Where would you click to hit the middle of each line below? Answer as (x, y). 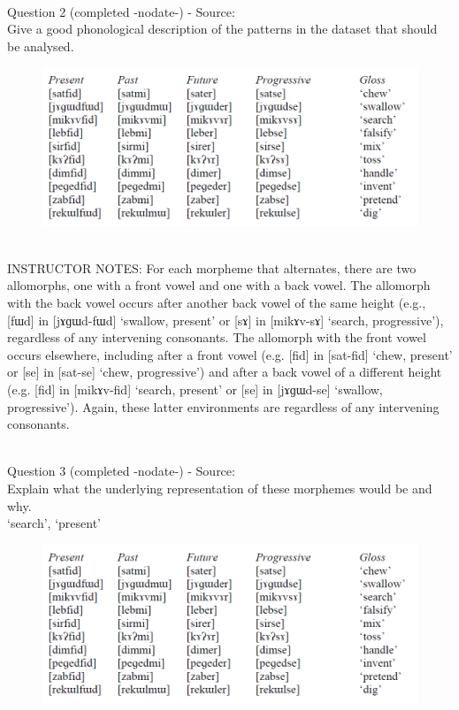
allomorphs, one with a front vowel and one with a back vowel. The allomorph (219, 285)
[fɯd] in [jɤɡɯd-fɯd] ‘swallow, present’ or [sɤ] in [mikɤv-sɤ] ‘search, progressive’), (226, 320)
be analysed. (41, 46)
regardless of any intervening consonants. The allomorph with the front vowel (217, 337)
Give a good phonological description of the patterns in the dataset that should (222, 29)
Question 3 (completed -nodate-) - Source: (121, 471)
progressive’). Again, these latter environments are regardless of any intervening (223, 406)
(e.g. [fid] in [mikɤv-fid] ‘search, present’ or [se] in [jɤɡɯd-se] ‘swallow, (195, 389)
